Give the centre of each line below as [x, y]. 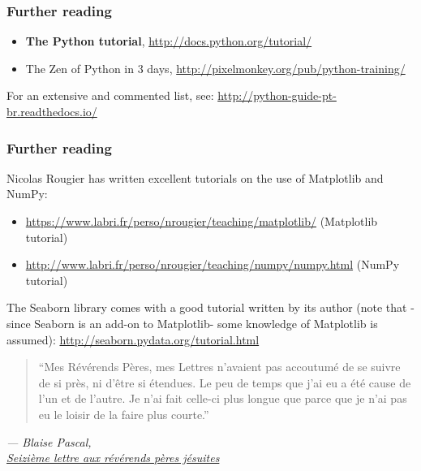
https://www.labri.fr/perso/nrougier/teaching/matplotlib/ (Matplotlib [202, 221]
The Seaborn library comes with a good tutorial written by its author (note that [207, 307]
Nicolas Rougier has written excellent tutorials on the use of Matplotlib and [195, 177]
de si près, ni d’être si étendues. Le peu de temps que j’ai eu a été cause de [225, 382]
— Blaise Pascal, [49, 441]
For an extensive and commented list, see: [110, 95]
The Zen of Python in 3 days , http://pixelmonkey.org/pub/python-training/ [215, 68]
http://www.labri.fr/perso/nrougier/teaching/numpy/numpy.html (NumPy [213, 264]
